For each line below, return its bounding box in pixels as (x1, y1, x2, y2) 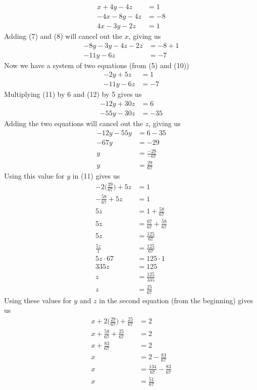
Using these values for (4, 295, 72, 305)
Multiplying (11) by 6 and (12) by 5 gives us (4, 89, 142, 99)
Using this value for (4, 171, 65, 181)
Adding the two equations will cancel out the (4, 118, 143, 129)
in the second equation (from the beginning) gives (99, 295, 253, 305)
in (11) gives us (72, 171, 120, 181)
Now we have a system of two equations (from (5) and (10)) (4, 60, 189, 70)
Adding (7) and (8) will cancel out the (4, 31, 123, 41)
